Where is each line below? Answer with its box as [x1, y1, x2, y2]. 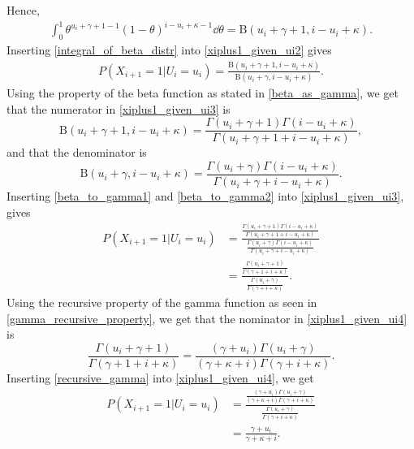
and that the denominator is [6, 144, 147, 161]
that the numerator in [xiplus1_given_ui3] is [6, 100, 231, 117]
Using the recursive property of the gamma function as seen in [6, 294, 317, 311]
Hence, [6, 2, 40, 18]
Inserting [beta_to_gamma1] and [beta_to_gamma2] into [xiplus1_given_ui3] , [6, 188, 404, 205]
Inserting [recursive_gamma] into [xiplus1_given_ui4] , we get [6, 369, 314, 386]
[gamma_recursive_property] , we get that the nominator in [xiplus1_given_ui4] [6, 309, 408, 326]
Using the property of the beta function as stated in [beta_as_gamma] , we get [6, 84, 399, 101]
